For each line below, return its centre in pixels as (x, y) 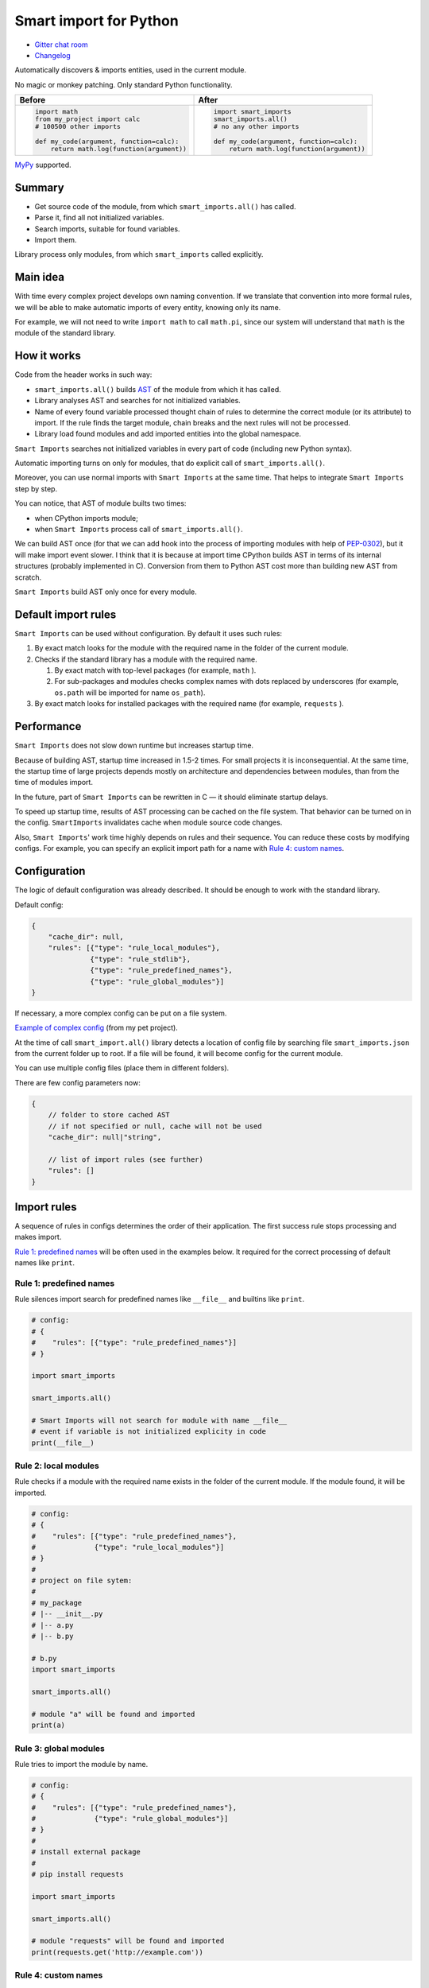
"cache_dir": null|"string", (105, 1137)
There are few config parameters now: (77, 1082)
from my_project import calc (87, 119)
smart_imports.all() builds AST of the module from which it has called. (158, 389)
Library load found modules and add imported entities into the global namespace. (168, 434)
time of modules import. (54, 782)
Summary (39, 187)
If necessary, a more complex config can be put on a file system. (121, 1013)
